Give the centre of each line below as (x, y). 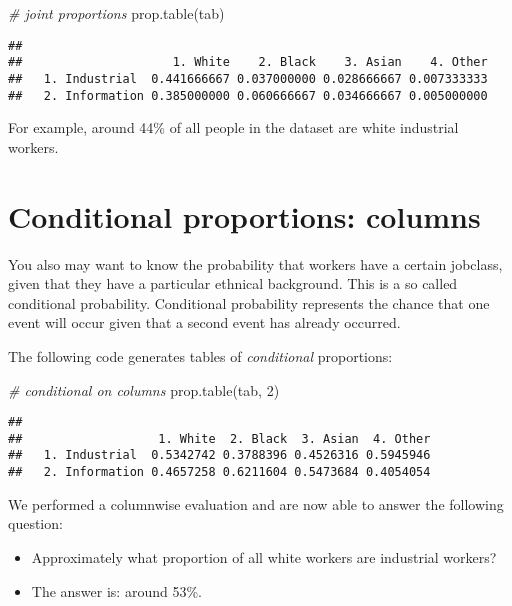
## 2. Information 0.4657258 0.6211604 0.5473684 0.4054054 (219, 472)
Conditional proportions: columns (244, 215)
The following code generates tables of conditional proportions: (200, 355)
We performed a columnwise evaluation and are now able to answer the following (256, 503)
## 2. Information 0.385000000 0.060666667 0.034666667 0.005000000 (248, 95)
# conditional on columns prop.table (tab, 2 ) (144, 389)
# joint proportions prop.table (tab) (116, 13)
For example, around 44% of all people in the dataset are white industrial (233, 127)
